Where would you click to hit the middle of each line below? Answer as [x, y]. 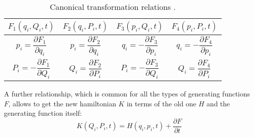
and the [218, 103]
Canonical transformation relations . [113, 7]
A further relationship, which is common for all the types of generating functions [127, 93]
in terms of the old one [161, 103]
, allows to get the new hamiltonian [62, 103]
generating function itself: [43, 113]
